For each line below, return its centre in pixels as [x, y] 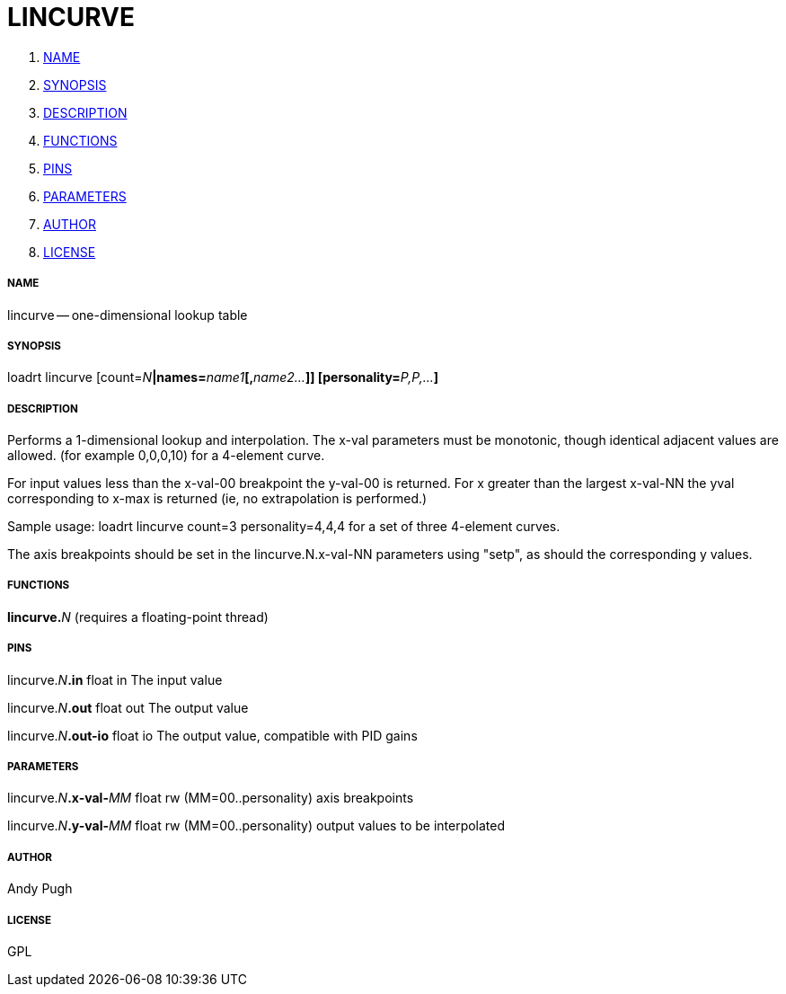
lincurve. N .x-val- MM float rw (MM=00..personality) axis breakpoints [211, 798]
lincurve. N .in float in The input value [115, 679]
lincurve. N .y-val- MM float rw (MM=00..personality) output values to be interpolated [256, 826]
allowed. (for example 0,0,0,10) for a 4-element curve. [166, 456]
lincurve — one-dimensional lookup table [128, 315]
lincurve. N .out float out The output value [128, 707]
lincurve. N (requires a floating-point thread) [138, 617]
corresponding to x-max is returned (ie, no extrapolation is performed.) [217, 499]
